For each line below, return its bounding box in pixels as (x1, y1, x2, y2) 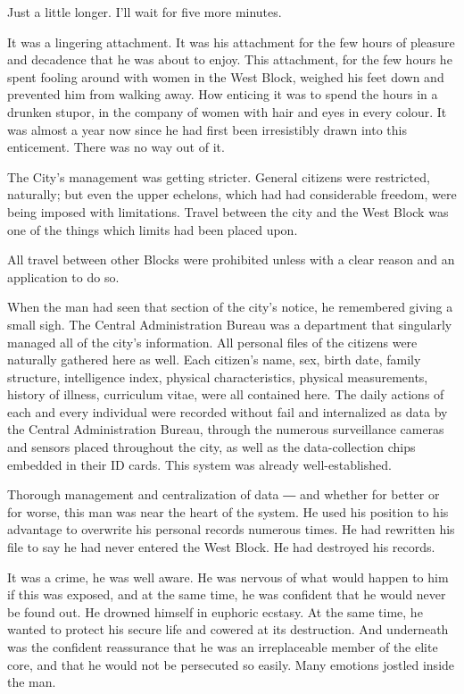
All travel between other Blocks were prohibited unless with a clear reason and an (7, 250, 455, 269)
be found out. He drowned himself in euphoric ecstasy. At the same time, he (7, 602, 423, 621)
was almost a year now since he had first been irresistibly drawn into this (7, 120, 407, 138)
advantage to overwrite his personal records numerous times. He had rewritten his (7, 520, 455, 539)
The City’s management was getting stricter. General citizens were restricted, (7, 167, 430, 186)
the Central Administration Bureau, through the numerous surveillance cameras (7, 420, 444, 439)
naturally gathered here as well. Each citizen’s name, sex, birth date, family (7, 350, 421, 369)
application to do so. (7, 267, 120, 286)
